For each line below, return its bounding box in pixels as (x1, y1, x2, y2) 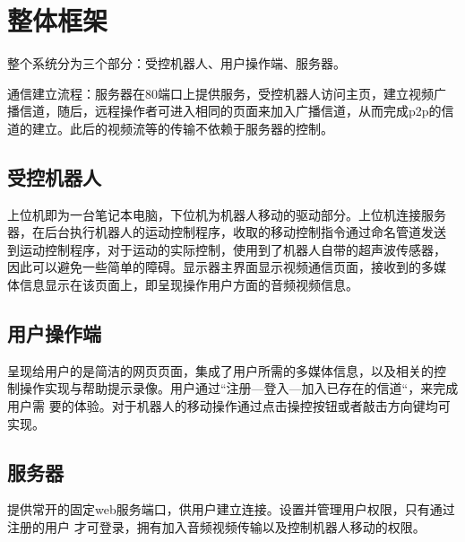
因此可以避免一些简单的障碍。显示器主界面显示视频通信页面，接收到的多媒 (7, 258, 446, 276)
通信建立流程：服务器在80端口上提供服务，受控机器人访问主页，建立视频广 (7, 83, 446, 102)
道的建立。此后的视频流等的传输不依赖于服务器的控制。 (7, 118, 333, 137)
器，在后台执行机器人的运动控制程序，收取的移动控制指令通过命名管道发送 (7, 223, 446, 241)
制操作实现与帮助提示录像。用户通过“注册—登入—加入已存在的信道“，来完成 (7, 379, 459, 398)
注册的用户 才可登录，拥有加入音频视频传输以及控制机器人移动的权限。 (7, 518, 426, 537)
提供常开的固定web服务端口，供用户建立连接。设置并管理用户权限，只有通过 (7, 500, 455, 519)
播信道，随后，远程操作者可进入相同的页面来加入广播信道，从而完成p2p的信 (7, 101, 454, 120)
